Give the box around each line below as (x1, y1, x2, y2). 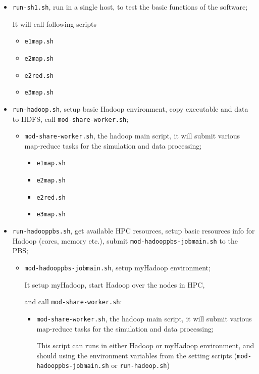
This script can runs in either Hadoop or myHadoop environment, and (36, 340, 254, 351)
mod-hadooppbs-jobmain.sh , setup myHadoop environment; (24, 262, 211, 272)
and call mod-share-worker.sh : (24, 296, 122, 307)
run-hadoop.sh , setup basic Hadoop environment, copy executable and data (12, 103, 248, 114)
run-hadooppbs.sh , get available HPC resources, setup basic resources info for (12, 225, 255, 236)
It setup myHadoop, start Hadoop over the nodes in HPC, (24, 279, 205, 290)
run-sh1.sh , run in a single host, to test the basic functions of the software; (12, 2, 248, 12)
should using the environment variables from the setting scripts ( (36, 350, 237, 360)
